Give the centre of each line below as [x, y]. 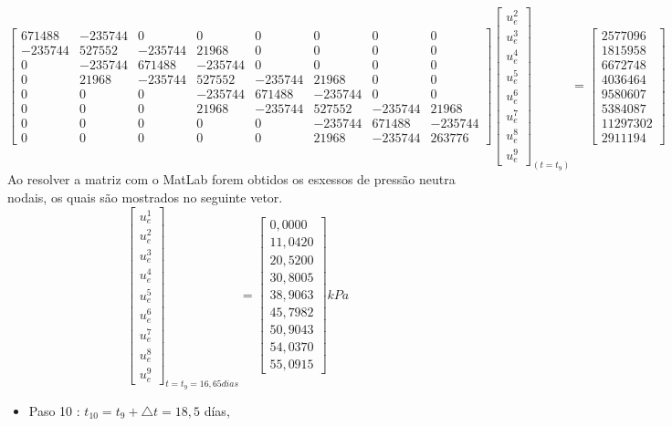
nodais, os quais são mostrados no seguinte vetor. [145, 197]
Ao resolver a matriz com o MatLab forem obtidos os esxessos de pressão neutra [231, 179]
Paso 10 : [54, 410]
